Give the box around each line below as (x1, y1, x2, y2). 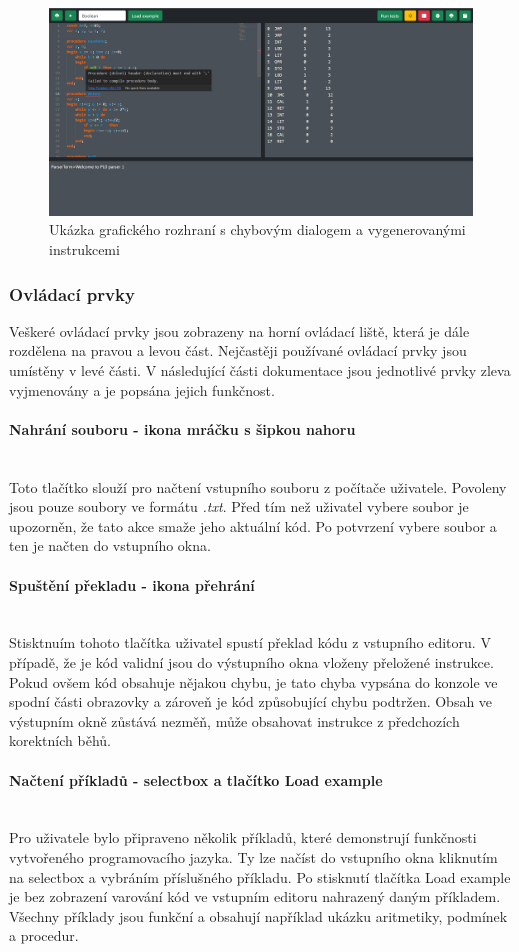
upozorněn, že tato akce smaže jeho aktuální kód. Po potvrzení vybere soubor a (9, 515, 497, 536)
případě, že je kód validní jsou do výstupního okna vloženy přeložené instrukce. (9, 651, 494, 672)
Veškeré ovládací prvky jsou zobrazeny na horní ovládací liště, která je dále (9, 320, 470, 341)
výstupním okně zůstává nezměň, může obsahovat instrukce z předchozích (9, 710, 460, 731)
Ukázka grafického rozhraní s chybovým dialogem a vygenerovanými (49, 219, 466, 240)
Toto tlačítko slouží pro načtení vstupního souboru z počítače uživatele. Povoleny (9, 476, 507, 497)
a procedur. (9, 925, 79, 946)
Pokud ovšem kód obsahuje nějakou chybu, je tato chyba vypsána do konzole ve (9, 671, 498, 692)
